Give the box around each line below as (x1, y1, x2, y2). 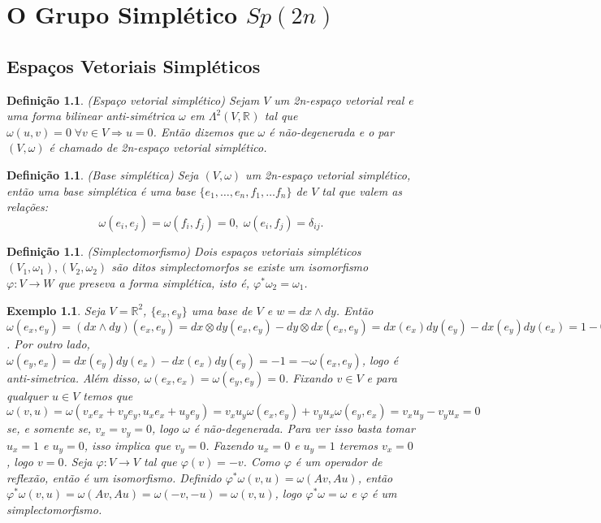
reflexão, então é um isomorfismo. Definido (6, 469, 222, 486)
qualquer (6, 387, 49, 404)
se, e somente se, (6, 420, 92, 437)
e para (366, 369, 397, 386)
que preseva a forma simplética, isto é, (58, 274, 250, 291)
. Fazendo (205, 436, 254, 453)
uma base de (191, 301, 253, 318)
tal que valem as (322, 182, 403, 199)
